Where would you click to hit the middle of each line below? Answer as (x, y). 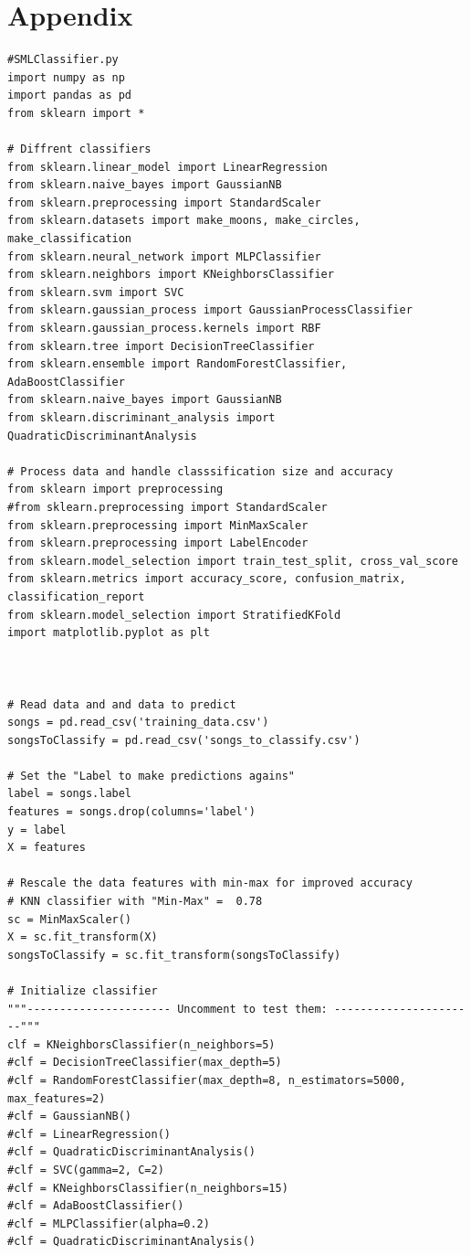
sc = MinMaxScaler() (70, 919)
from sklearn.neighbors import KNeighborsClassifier (171, 275)
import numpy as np (66, 77)
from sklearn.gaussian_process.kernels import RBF (164, 329)
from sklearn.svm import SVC (96, 292)
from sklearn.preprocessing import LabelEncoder (158, 543)
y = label (37, 830)
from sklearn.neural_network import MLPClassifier (164, 256)
